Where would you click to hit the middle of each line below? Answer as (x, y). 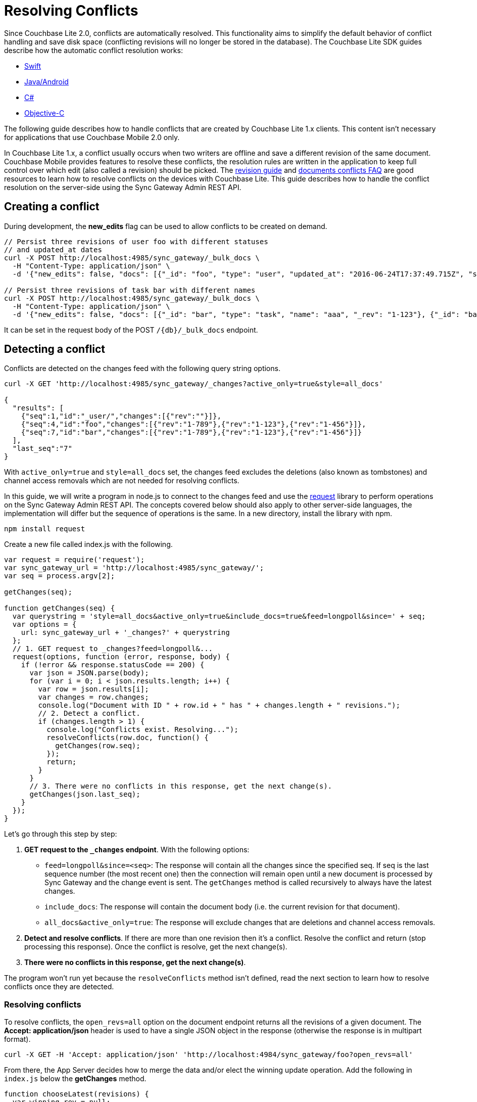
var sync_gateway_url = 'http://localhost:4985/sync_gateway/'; (134, 568)
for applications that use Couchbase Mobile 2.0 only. (92, 137)
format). (17, 1039)
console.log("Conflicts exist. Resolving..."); (142, 730)
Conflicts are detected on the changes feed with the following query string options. (142, 369)
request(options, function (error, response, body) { (121, 657)
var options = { (44, 625)
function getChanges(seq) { (60, 608)
